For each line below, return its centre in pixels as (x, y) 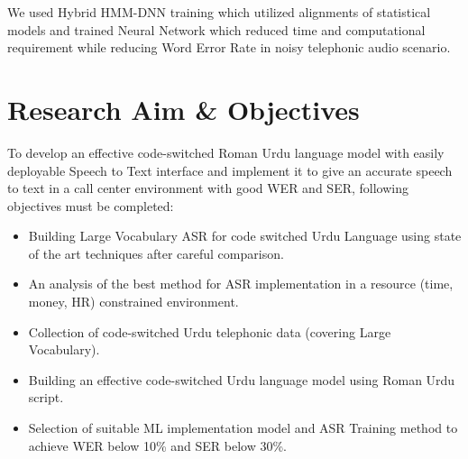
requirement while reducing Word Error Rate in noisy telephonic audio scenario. (229, 47)
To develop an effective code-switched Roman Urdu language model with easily (226, 152)
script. (46, 397)
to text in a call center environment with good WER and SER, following (208, 188)
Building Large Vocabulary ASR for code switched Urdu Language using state (245, 236)
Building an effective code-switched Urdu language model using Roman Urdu (242, 379)
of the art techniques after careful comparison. (156, 253)
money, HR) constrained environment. (133, 302)
